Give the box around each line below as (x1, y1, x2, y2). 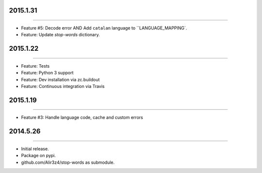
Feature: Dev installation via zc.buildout (21, 76, 100, 82)
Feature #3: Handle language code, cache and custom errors (21, 115, 143, 120)
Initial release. (21, 145, 49, 152)
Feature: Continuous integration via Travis (21, 83, 105, 89)
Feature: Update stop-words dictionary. (21, 32, 100, 38)
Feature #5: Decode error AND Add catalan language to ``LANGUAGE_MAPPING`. (21, 25, 187, 31)
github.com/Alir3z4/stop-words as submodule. (21, 159, 115, 165)
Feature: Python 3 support (21, 70, 74, 76)
